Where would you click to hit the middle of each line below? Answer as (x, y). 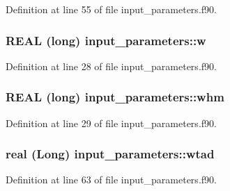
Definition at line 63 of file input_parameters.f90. (111, 180)
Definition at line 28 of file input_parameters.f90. (111, 66)
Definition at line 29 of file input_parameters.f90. (111, 123)
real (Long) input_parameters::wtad (110, 154)
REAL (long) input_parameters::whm (115, 97)
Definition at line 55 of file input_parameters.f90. (111, 9)
